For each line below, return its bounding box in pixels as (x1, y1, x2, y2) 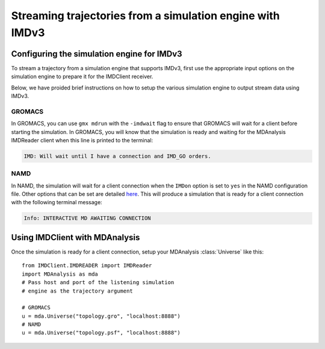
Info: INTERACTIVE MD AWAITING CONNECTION (23, 215, 151, 222)
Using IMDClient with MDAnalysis (11, 232, 140, 243)
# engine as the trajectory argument (22, 287, 134, 294)
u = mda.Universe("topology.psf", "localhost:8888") (22, 329, 181, 336)
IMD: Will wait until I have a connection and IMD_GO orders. (23, 153, 211, 159)
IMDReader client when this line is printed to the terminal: (11, 136, 153, 144)
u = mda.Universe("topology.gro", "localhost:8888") (22, 312, 181, 320)
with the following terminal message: (11, 199, 102, 206)
